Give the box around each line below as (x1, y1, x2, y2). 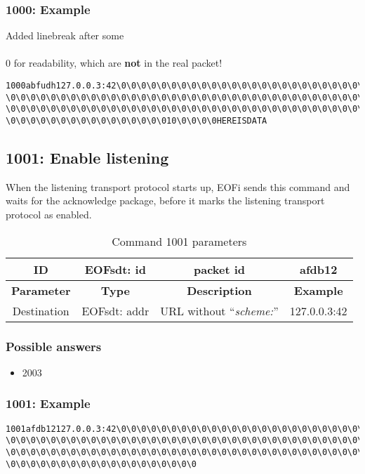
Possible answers (6, 337, 102, 355)
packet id (193, 261, 246, 277)
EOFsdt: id (84, 261, 146, 277)
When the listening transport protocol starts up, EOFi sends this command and (6, 179, 350, 194)
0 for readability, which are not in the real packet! (6, 55, 223, 70)
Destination (12, 302, 69, 319)
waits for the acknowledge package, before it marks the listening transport (6, 193, 325, 208)
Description (187, 282, 252, 298)
